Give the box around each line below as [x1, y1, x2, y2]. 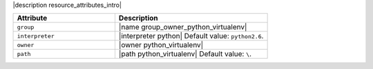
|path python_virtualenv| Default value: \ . [118, 49, 252, 59]
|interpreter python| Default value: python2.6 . [118, 31, 264, 41]
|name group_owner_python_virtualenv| [118, 23, 247, 32]
